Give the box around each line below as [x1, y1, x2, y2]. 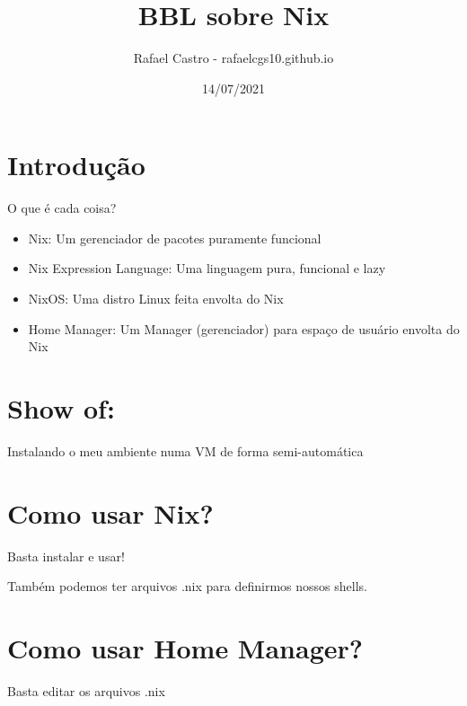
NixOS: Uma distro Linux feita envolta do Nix [28, 289, 284, 308]
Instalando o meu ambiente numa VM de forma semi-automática [7, 441, 364, 460]
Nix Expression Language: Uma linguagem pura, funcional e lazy [28, 259, 386, 278]
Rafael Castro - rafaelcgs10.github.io [133, 49, 334, 67]
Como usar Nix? [7, 494, 214, 531]
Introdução [7, 146, 145, 183]
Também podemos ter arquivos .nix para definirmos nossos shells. [7, 577, 367, 596]
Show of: [7, 390, 115, 426]
